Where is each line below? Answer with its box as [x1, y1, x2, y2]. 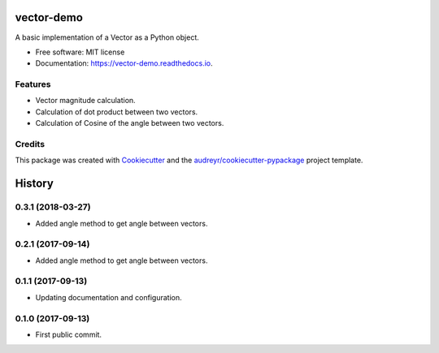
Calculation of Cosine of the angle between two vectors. [35, 118, 224, 128]
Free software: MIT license [35, 47, 125, 57]
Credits [15, 138, 45, 149]
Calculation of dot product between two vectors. [35, 106, 198, 117]
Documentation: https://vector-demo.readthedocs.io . [35, 58, 213, 68]
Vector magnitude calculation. [35, 96, 136, 105]
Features [15, 79, 51, 90]
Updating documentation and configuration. [35, 292, 182, 302]
